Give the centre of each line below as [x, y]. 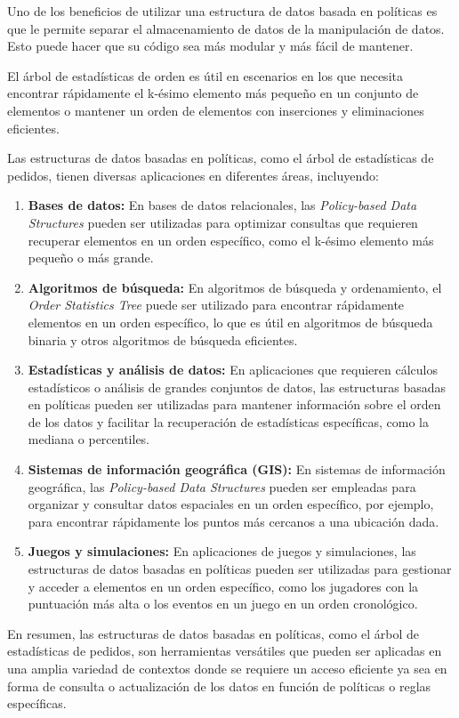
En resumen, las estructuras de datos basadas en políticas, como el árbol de [213, 633]
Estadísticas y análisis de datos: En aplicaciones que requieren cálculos [233, 370]
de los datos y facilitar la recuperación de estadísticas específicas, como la [228, 421]
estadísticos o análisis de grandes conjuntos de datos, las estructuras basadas [237, 387]
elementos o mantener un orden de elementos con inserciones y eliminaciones [216, 110]
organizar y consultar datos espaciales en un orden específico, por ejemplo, [231, 504]
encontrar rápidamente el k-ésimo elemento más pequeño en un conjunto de [213, 93]
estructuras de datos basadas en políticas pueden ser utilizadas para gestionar [240, 569]
